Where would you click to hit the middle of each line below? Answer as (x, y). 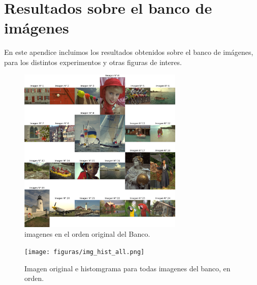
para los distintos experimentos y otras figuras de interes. (93, 62)
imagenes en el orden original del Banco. (87, 234)
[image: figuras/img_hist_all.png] (85, 252)
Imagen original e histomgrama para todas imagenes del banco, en (127, 268)
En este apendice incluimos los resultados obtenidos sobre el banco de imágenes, (129, 52)
